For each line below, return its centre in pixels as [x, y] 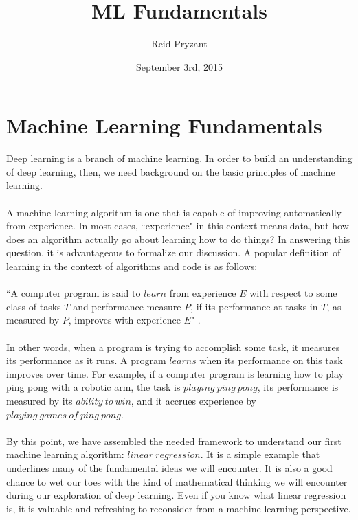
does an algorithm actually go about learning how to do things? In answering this [178, 239]
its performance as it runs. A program [86, 360]
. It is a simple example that [260, 454]
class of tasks [34, 306]
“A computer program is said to [74, 293]
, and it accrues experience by [193, 400]
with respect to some [293, 293]
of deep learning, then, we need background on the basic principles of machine [171, 171]
